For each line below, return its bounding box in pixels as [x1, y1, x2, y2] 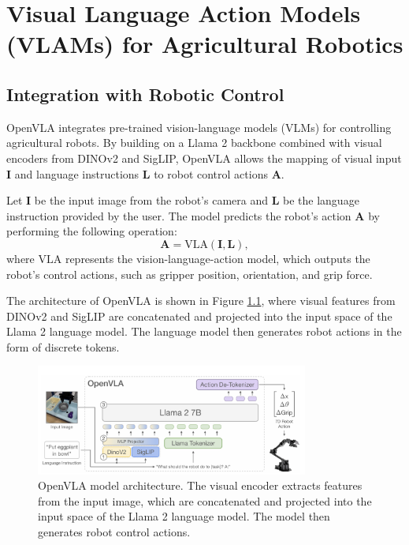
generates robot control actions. [38, 523, 191, 539]
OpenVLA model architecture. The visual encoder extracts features [38, 477, 363, 494]
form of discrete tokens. [6, 338, 120, 355]
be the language [283, 192, 359, 209]
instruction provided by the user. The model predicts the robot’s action [6, 207, 351, 224]
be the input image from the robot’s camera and [34, 192, 268, 209]
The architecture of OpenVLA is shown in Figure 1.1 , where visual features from [6, 292, 396, 309]
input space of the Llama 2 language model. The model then [38, 508, 330, 524]
